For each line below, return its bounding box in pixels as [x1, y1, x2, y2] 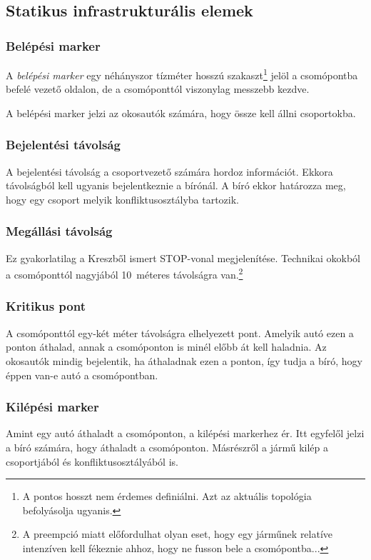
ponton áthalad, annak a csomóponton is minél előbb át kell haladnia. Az [6, 339, 327, 354]
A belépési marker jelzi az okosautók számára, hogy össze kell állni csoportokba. [6, 105, 356, 120]
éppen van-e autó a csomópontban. [6, 367, 158, 382]
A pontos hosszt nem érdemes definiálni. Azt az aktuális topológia [22, 489, 312, 504]
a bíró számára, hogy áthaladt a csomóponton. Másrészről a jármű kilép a [6, 439, 329, 454]
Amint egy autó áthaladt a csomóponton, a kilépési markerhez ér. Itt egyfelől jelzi [6, 426, 365, 441]
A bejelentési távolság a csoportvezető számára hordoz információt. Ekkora [6, 164, 333, 179]
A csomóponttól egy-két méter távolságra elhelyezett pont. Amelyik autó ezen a [6, 325, 354, 340]
